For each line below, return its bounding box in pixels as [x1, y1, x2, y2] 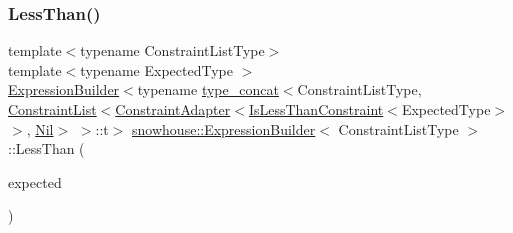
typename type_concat [137, 79, 279, 100]
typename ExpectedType [80, 59, 233, 80]
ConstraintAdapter [115, 99, 231, 119]
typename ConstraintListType [80, 40, 265, 61]
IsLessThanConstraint [248, 99, 384, 119]
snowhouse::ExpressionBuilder [132, 118, 316, 139]
